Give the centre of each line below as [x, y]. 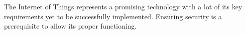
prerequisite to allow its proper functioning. [70, 26]
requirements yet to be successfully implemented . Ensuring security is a [113, 16]
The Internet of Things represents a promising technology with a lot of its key [123, 6]
